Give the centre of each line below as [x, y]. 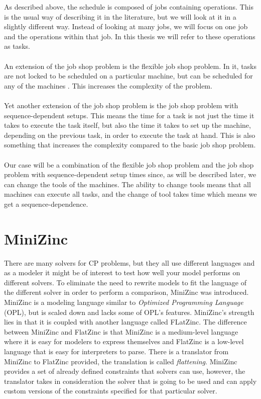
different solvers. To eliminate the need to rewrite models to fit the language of [125, 282]
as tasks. [17, 46]
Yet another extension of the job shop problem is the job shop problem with [121, 105]
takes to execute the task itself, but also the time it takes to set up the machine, [127, 125]
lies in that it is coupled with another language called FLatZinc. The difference [125, 322]
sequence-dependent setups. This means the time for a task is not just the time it [129, 115]
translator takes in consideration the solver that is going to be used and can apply [130, 381]
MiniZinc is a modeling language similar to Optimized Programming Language [124, 302]
